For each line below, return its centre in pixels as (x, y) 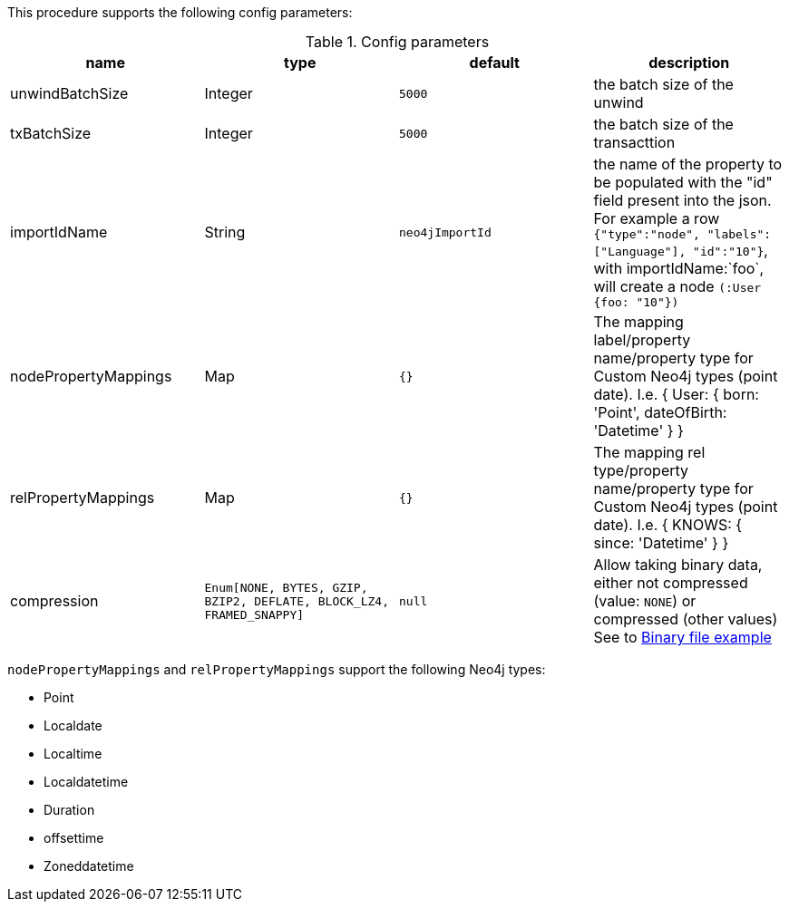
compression (54, 601)
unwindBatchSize (69, 93)
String (225, 232)
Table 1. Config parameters (397, 42)
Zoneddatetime (89, 866)
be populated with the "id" (683, 182)
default (494, 63)
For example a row (657, 218)
